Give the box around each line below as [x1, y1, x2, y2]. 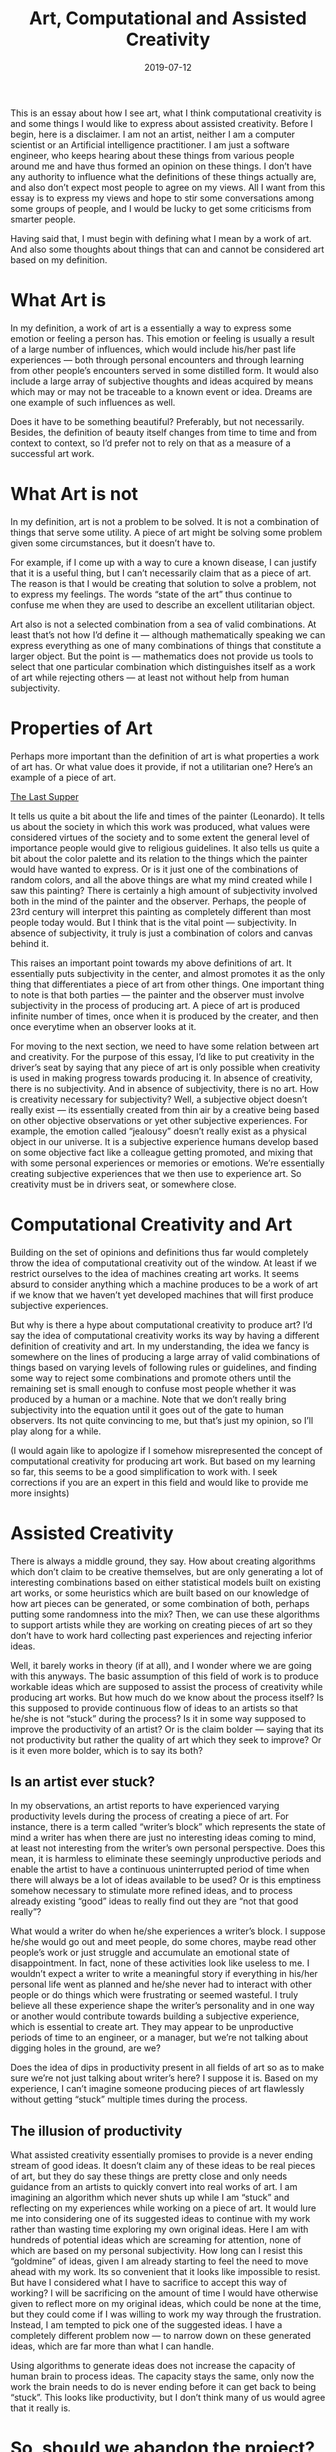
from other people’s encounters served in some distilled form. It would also [10, 364, 319, 376]
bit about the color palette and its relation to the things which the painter [10, 852, 308, 864]
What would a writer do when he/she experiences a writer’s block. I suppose [10, 1925, 326, 1937]
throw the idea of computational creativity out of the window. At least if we [10, 1257, 318, 1269]
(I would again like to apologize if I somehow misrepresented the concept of [10, 1444, 323, 1456]
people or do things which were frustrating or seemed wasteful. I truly [10, 1989, 299, 2001]
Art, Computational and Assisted [29, 7, 307, 30]
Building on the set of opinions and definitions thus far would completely [10, 1246, 309, 1258]
